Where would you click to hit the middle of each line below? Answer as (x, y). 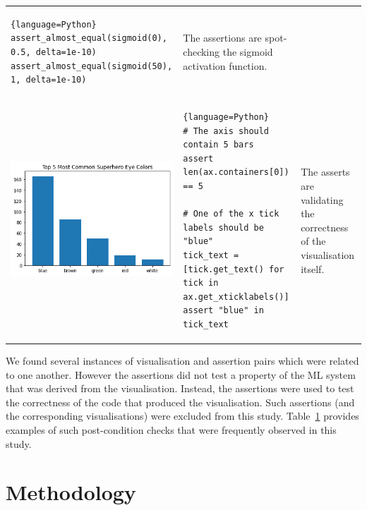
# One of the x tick (231, 214)
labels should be (223, 227)
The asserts (325, 172)
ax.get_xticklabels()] (236, 297)
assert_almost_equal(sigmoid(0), (89, 38)
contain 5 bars (218, 145)
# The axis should (226, 131)
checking (201, 51)
